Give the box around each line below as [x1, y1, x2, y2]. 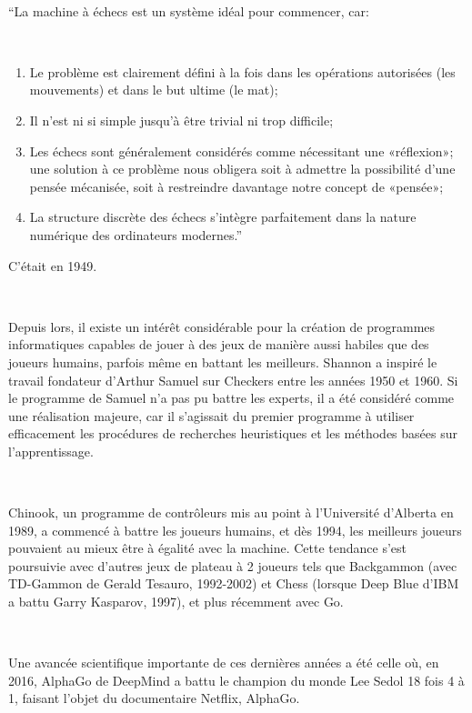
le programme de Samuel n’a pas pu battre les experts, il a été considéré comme [8, 388, 455, 407]
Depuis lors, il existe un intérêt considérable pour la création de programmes [8, 316, 436, 336]
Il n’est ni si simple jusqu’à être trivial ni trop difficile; [29, 110, 334, 129]
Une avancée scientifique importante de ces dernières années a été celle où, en [8, 653, 439, 672]
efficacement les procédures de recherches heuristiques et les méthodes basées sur [8, 424, 457, 443]
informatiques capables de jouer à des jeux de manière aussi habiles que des [8, 335, 429, 354]
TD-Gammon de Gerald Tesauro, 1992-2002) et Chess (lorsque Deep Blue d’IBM [8, 574, 459, 593]
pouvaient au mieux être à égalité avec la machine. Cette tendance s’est [8, 538, 407, 557]
